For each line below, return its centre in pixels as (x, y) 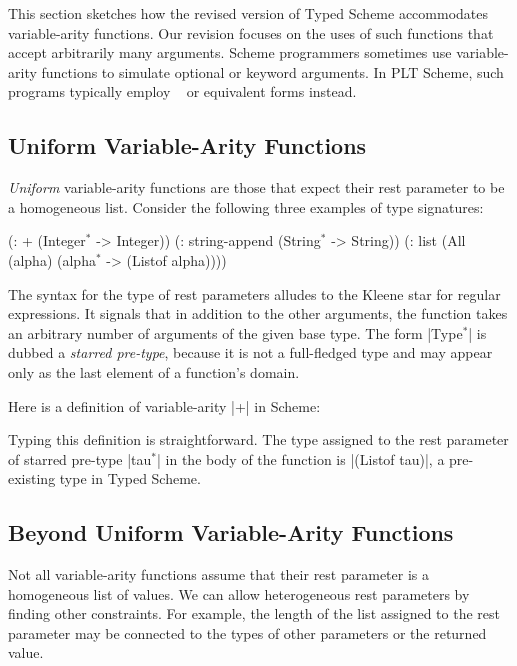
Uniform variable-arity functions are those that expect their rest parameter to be (256, 187)
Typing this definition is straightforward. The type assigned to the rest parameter (258, 439)
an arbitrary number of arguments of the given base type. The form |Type (235, 332)
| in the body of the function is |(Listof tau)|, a (301, 458)
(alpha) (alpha (52, 259)
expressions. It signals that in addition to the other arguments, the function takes (258, 313)
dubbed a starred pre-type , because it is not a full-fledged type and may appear (250, 352)
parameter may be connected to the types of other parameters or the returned (247, 632)
